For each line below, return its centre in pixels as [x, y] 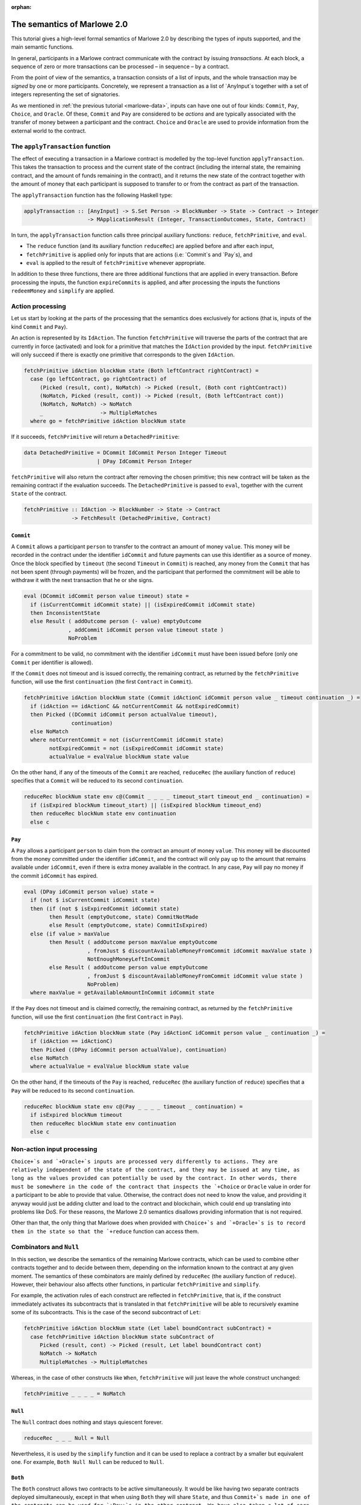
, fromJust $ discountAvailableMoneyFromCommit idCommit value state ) [195, 976]
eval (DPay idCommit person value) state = [89, 892]
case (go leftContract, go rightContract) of [98, 379]
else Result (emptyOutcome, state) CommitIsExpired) [128, 925]
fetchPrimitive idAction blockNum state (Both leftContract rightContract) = [141, 371]
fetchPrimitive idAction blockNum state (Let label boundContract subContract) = [148, 1328]
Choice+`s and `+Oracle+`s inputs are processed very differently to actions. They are [144, 1161]
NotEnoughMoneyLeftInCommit [129, 959]
